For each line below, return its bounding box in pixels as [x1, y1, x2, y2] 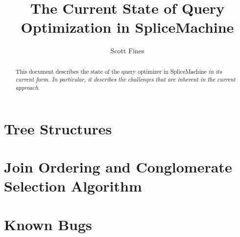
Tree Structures [4, 118, 112, 138]
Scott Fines [110, 45, 144, 56]
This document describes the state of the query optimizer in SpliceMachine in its [15, 67, 222, 75]
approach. [15, 84, 40, 92]
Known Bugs [4, 214, 92, 234]
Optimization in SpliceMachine [21, 17, 234, 37]
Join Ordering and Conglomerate [4, 157, 232, 177]
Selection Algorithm [4, 176, 142, 196]
